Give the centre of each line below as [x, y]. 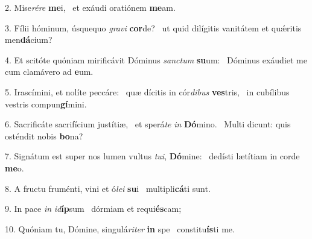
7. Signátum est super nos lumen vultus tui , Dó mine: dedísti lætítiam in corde [152, 156]
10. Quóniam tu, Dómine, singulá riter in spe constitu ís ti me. [120, 228]
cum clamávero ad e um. [49, 72]
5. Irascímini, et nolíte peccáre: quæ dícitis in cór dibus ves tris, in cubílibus [147, 91]
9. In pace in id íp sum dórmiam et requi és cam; [93, 209]
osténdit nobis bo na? [44, 135]
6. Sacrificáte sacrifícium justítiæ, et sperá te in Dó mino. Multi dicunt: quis [148, 124]
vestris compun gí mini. [46, 104]
